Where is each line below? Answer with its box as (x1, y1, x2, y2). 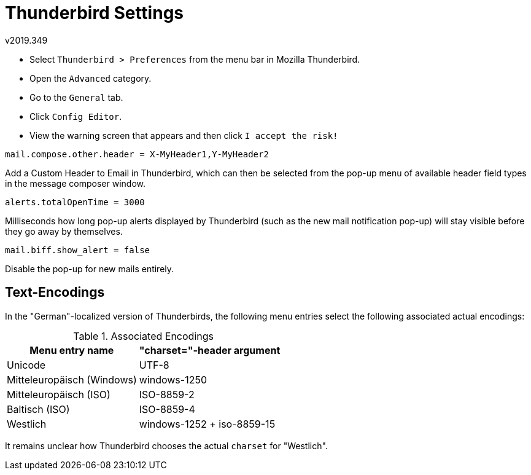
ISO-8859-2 (139, 388, 195, 401)
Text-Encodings (5, 285, 105, 300)
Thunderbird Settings (5, 2, 184, 23)
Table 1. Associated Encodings (73, 329, 214, 342)
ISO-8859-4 (139, 402, 195, 415)
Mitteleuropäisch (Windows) (7, 373, 137, 386)
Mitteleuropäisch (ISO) (7, 388, 110, 401)
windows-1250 (139, 373, 207, 386)
